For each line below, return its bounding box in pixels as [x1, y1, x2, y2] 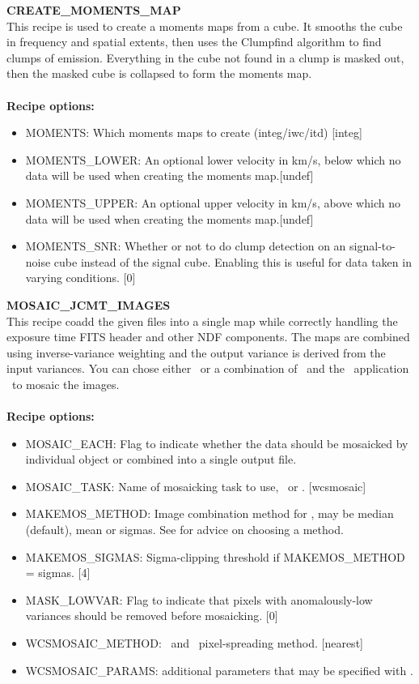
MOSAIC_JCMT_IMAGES [6, 296, 171, 313]
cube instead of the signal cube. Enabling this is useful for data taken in [53, 253, 412, 270]
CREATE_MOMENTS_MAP [6, 2, 181, 18]
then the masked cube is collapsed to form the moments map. [6, 65, 312, 82]
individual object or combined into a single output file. [25, 451, 297, 468]
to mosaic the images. [11, 375, 120, 392]
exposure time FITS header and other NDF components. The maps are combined [6, 328, 410, 345]
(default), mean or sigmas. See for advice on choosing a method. [25, 521, 344, 538]
